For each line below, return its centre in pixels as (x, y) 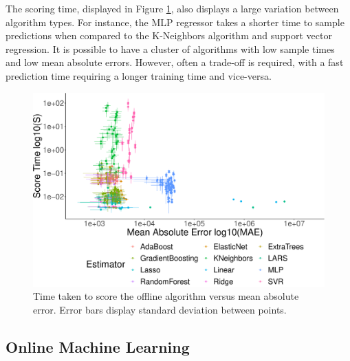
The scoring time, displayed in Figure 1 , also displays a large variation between (172, 8)
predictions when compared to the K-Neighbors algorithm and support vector (169, 35)
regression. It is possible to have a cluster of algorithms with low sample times (170, 48)
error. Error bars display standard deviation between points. (160, 309)
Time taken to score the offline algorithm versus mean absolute (166, 296)
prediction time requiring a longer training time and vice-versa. (139, 75)
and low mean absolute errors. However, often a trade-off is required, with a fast (175, 62)
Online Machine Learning (98, 346)
